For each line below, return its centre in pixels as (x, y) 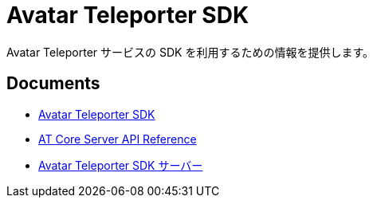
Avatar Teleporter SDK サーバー (121, 165)
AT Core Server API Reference (118, 139)
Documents (53, 84)
